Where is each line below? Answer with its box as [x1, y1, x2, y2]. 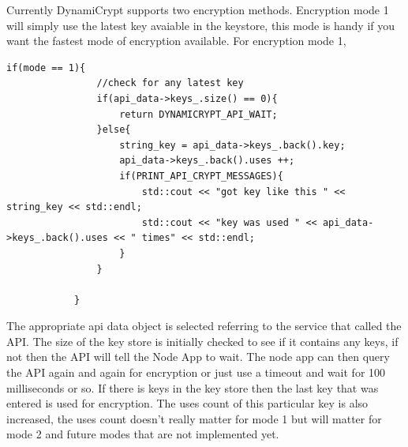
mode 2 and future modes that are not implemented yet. [6, 426, 279, 442]
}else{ [96, 124, 131, 136]
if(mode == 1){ [6, 62, 86, 73]
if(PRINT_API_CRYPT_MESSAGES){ [119, 170, 283, 182]
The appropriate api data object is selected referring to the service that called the [6, 317, 402, 334]
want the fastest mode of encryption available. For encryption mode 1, [6, 32, 346, 49]
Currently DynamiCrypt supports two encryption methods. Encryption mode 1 [6, 2, 389, 17]
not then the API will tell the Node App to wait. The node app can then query [6, 348, 390, 365]
